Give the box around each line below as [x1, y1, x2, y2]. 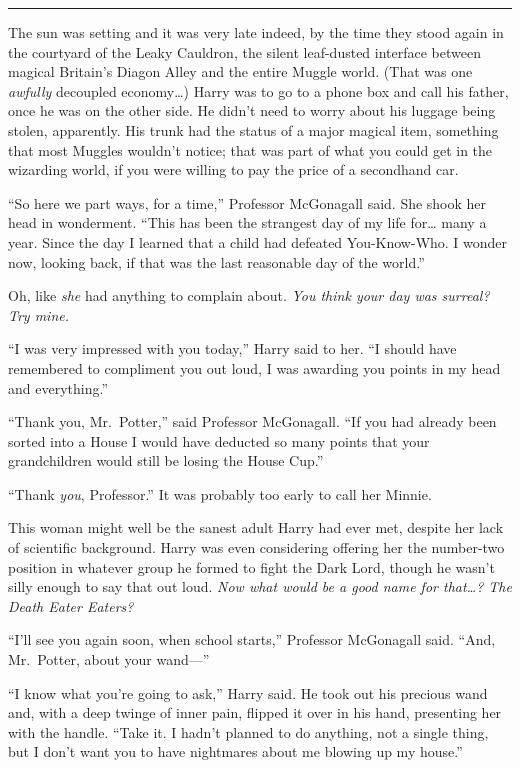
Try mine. [8, 304, 70, 325]
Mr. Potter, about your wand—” [8, 649, 210, 670]
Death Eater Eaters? [8, 595, 134, 616]
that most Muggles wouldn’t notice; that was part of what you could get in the [8, 139, 493, 160]
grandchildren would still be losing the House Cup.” [8, 450, 324, 471]
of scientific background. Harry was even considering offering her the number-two [8, 537, 505, 558]
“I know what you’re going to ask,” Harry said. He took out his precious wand [8, 682, 488, 703]
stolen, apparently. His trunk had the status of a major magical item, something [8, 119, 499, 140]
